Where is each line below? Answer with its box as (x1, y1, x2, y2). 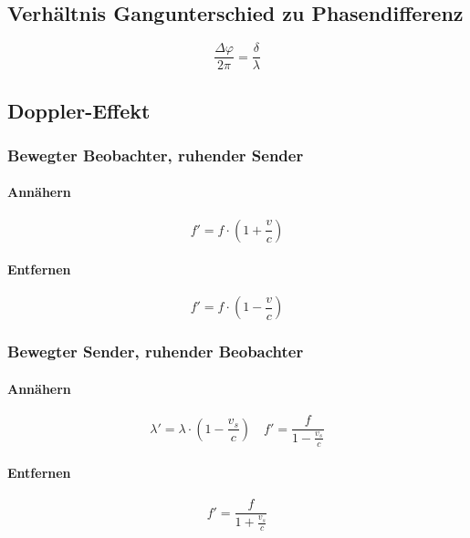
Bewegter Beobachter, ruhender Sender (7, 143, 304, 166)
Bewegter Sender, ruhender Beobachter (7, 340, 304, 363)
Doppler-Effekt (7, 96, 151, 124)
